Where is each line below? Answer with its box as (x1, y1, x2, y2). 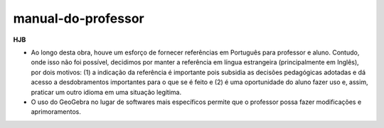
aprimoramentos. (31, 107, 81, 116)
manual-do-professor (13, 11, 145, 26)
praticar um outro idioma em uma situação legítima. (31, 88, 181, 96)
